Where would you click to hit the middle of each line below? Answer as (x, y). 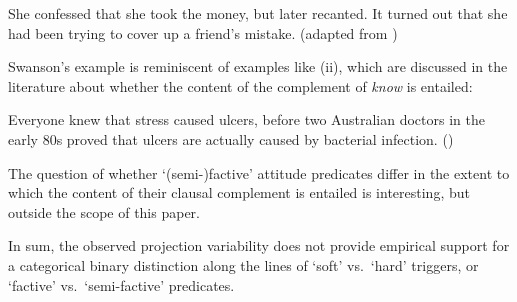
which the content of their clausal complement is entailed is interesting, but (239, 192)
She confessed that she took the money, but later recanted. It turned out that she (258, 13)
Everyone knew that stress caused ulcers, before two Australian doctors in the (246, 119)
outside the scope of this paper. (104, 211)
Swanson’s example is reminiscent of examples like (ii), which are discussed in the (258, 66)
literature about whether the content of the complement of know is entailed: (240, 85)
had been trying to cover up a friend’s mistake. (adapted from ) (203, 32)
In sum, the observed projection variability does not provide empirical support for (259, 245)
